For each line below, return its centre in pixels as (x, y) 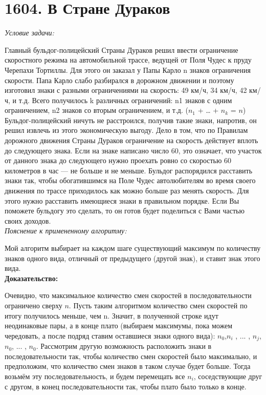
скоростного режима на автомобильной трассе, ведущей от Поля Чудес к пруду (128, 60)
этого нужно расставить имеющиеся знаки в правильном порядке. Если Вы (122, 200)
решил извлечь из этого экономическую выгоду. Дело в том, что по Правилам (126, 130)
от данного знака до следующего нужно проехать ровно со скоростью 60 (118, 160)
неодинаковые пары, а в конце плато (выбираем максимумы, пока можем (118, 325)
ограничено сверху (34, 305)
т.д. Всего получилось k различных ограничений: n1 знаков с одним (125, 100)
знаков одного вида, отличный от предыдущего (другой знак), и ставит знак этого (132, 258)
